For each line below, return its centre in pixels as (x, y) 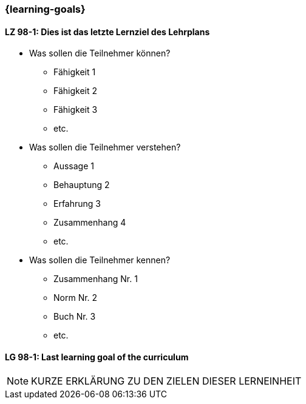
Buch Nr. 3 (75, 317)
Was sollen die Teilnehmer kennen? (100, 260)
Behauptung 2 (82, 185)
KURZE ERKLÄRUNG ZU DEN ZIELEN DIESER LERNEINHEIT (166, 381)
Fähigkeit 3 (76, 110)
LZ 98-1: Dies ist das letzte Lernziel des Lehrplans (107, 32)
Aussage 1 (74, 166)
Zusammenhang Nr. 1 (96, 279)
